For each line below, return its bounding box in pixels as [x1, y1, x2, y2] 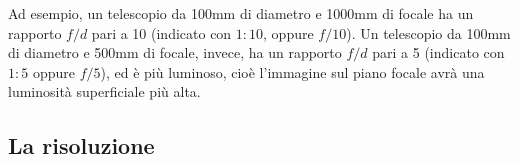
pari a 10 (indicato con [91, 22, 232, 43]
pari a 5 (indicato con [372, 42, 505, 63]
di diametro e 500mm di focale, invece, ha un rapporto [8, 42, 342, 63]
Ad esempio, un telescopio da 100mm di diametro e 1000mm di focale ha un [8, 3, 474, 23]
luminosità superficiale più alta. [8, 81, 201, 102]
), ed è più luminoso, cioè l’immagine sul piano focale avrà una [100, 61, 485, 82]
